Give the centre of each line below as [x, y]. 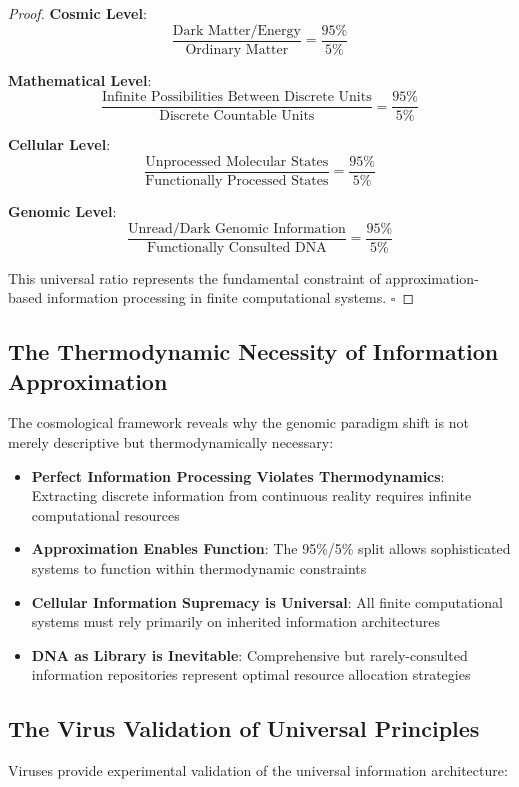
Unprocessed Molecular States [237, 161]
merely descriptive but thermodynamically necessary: [171, 442]
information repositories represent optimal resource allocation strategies [251, 674]
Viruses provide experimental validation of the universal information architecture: [258, 770]
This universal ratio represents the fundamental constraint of [194, 277]
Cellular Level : [59, 144]
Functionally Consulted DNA [236, 247]
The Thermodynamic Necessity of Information [253, 351]
